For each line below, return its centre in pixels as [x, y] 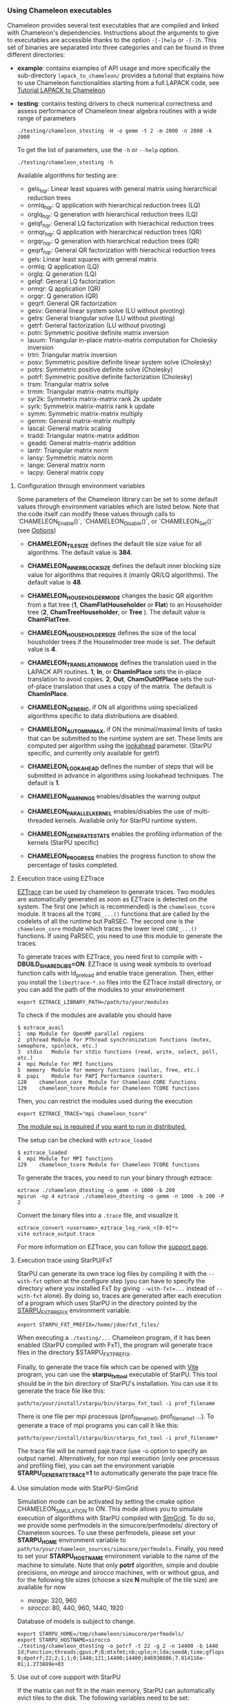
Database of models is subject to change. [76, 1622]
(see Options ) [37, 530]
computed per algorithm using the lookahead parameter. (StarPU [120, 746]
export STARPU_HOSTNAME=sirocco [63, 1640]
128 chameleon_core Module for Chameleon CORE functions [107, 1082]
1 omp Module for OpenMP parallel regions [81, 1034]
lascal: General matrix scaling [69, 428]
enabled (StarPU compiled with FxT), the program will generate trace [115, 1345]
